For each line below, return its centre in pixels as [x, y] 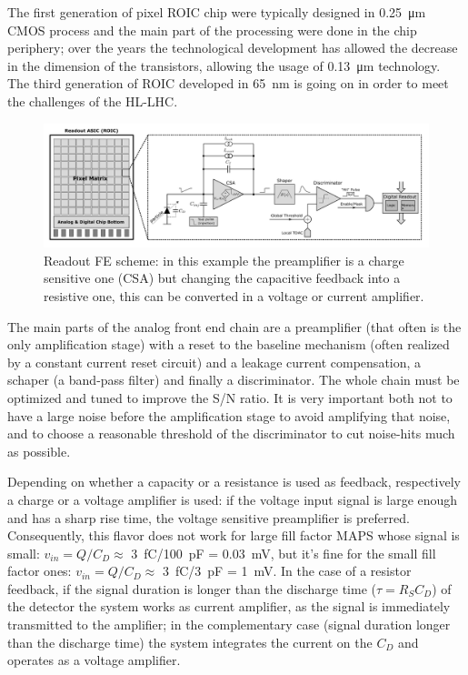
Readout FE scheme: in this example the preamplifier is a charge [224, 260]
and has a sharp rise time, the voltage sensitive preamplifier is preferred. [209, 517]
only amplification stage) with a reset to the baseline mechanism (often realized [229, 344]
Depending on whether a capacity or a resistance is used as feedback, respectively [234, 482]
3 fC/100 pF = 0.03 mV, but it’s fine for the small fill [284, 553]
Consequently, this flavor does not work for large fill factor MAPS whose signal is [234, 535]
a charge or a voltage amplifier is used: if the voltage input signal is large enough [233, 499]
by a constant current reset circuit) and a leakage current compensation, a [214, 362]
